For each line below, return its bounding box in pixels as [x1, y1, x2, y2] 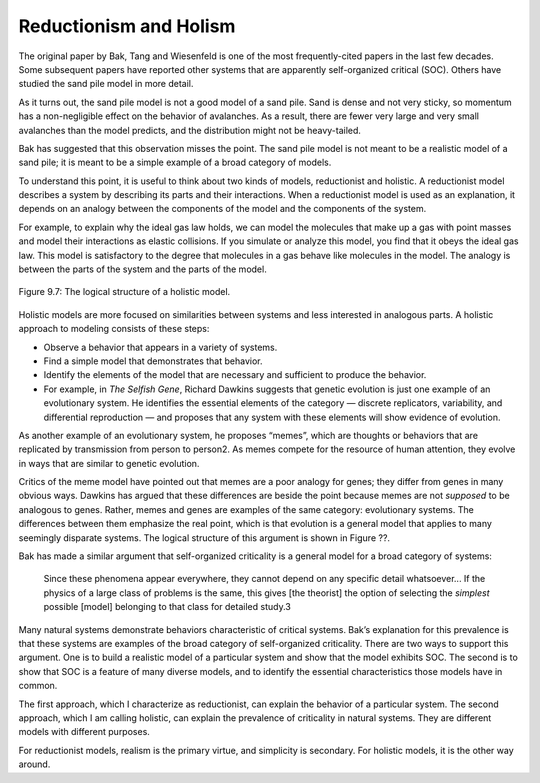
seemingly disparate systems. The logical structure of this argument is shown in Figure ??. [18, 531, 390, 544]
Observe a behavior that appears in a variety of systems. [43, 341, 278, 353]
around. [18, 758, 51, 770]
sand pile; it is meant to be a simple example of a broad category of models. [18, 156, 332, 169]
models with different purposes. [18, 726, 150, 738]
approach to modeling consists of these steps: [18, 323, 210, 335]
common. [18, 680, 58, 692]
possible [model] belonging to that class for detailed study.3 [43, 601, 292, 613]
